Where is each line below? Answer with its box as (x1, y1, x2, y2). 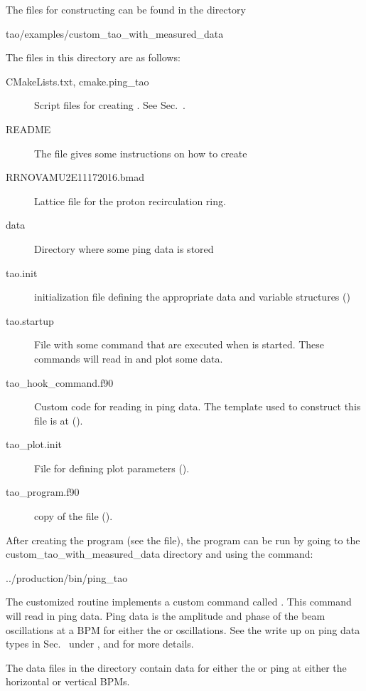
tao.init (6, 265, 38, 280)
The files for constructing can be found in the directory (6, 2, 246, 16)
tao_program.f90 (6, 484, 80, 499)
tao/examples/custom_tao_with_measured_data (6, 26, 224, 41)
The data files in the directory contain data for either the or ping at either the (6, 660, 347, 675)
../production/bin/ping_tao (6, 570, 128, 585)
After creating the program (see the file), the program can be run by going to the (6, 532, 360, 547)
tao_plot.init (6, 437, 62, 452)
